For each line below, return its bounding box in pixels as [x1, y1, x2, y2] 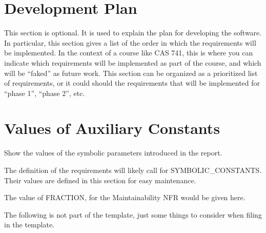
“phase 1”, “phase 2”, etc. [4, 87, 85, 98]
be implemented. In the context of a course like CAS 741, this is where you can [4, 47, 253, 58]
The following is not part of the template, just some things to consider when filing [4, 209, 262, 220]
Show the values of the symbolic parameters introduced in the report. [4, 147, 222, 158]
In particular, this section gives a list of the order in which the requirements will [4, 37, 256, 48]
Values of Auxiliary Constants [4, 118, 220, 139]
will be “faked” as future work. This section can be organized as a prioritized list [4, 67, 258, 78]
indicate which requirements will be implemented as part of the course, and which [4, 57, 261, 68]
